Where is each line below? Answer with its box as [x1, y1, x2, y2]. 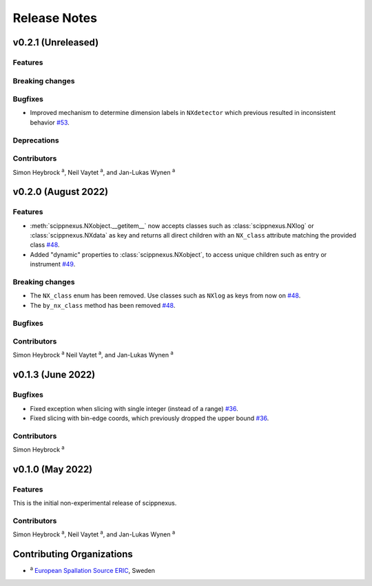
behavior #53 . [30, 118, 70, 127]
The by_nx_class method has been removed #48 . [30, 301, 176, 309]
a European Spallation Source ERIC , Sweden [30, 565, 155, 575]
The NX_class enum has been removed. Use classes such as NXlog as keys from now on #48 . [30, 291, 301, 300]
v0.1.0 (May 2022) [12, 463, 93, 475]
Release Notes [12, 10, 98, 25]
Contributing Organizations [12, 548, 134, 561]
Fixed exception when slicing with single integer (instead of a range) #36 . [30, 404, 238, 412]
